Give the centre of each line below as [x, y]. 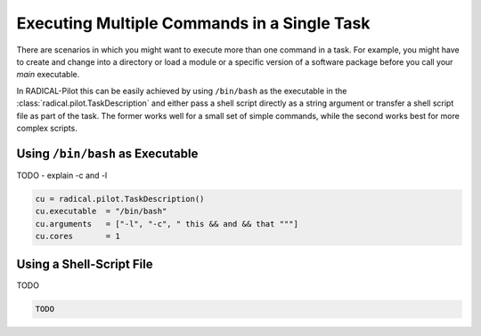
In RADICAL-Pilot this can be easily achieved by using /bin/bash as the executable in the [182, 91]
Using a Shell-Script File [85, 264]
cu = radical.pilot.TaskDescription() [120, 199]
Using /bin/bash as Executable [107, 153]
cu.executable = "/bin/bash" [101, 212]
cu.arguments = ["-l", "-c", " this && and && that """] [167, 224]
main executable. [48, 75]
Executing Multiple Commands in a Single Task [193, 23]
